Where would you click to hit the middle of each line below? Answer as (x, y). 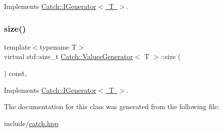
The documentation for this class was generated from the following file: (112, 106)
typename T (58, 46)
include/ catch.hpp (31, 123)
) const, (15, 73)
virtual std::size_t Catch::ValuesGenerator (68, 56)
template (17, 46)
